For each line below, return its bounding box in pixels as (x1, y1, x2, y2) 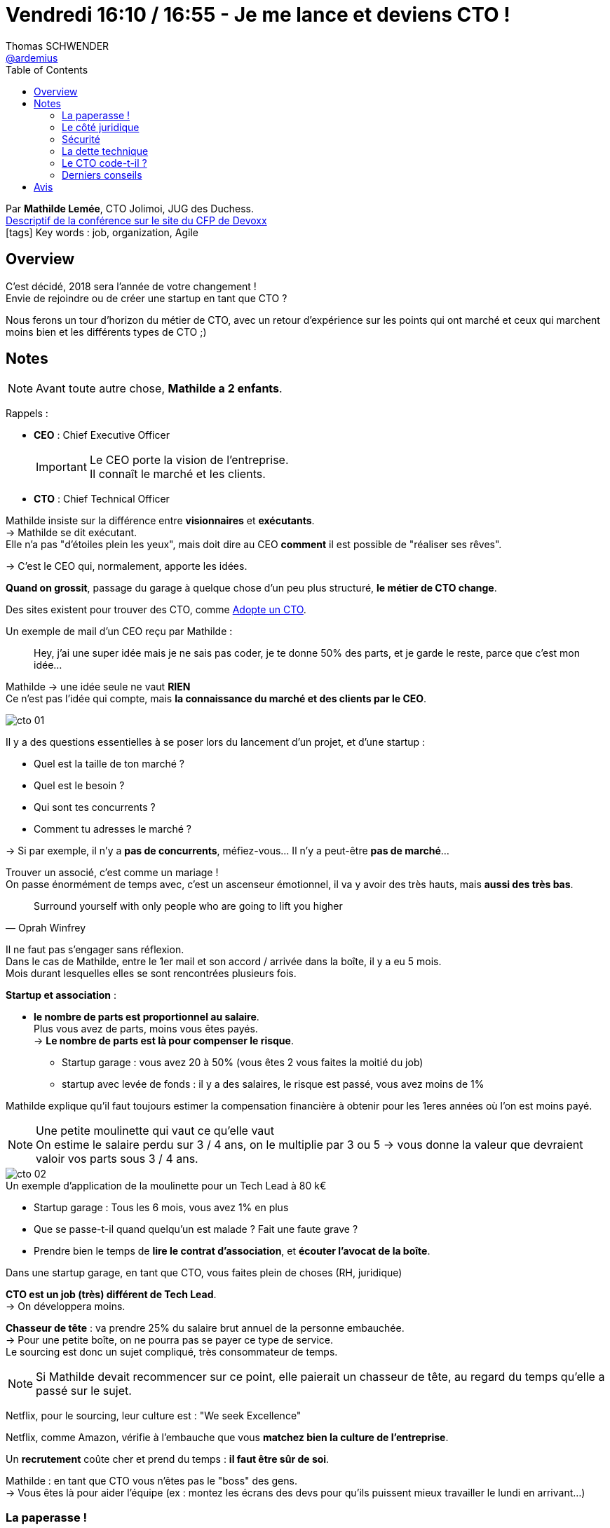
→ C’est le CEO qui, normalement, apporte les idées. (6, 560, 248, 573)
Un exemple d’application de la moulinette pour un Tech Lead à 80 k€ (6, 1180, 327, 1192)
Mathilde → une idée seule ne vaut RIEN (6, 681, 191, 693)
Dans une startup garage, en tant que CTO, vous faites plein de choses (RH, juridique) (6, 1267, 402, 1279)
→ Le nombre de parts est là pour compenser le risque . (34, 1035, 294, 1047)
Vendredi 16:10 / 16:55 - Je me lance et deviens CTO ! (6, 3, 510, 27)
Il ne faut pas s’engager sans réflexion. (6, 943, 184, 956)
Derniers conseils (62, 168, 142, 181)
